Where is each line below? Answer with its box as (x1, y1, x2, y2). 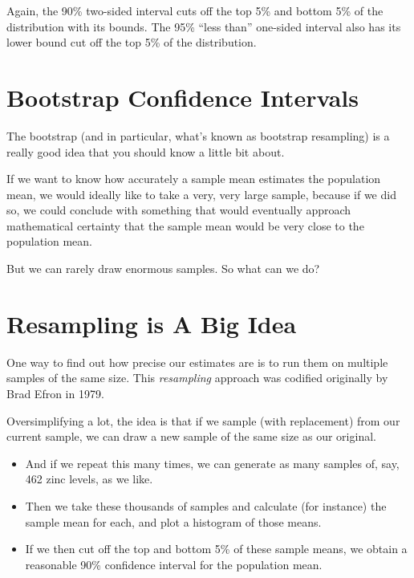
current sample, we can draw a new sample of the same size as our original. (6, 428, 376, 445)
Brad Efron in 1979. (6, 385, 104, 401)
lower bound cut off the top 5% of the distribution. (6, 34, 257, 51)
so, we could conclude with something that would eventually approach (6, 201, 351, 218)
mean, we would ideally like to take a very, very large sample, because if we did (6, 185, 396, 202)
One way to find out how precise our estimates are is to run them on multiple (6, 353, 388, 370)
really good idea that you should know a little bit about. (6, 143, 285, 160)
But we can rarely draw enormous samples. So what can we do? (6, 260, 320, 277)
